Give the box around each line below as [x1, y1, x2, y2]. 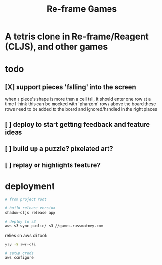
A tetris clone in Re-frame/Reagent [5, 31, 149, 42]
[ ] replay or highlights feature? [5, 161, 101, 169]
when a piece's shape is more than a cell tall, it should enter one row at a [5, 96, 151, 102]
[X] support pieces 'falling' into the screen [5, 83, 136, 91]
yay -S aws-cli [5, 242, 36, 247]
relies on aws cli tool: [5, 232, 48, 238]
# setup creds [5, 250, 34, 256]
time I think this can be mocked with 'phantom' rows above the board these [5, 101, 156, 107]
